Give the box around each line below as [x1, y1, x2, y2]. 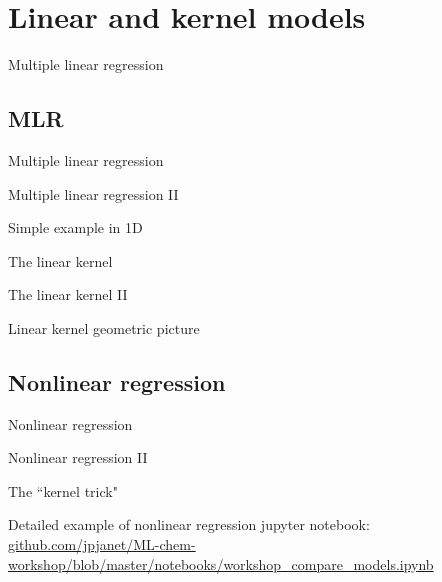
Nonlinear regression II [8, 447, 148, 468]
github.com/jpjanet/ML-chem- [8, 534, 196, 555]
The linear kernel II [8, 284, 128, 305]
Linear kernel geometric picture [8, 317, 200, 338]
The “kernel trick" [8, 480, 118, 501]
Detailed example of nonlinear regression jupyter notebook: [8, 514, 370, 535]
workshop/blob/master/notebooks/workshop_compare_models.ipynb [8, 553, 434, 574]
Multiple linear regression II [8, 183, 179, 204]
